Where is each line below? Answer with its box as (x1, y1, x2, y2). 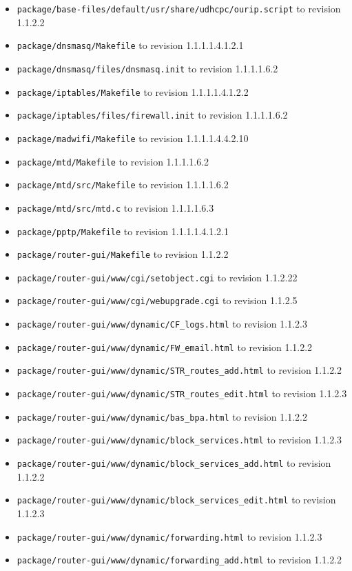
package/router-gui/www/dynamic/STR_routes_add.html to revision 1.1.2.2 (17, 363, 342, 377)
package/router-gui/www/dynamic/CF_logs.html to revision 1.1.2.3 (17, 317, 307, 331)
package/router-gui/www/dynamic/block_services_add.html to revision (17, 456, 331, 470)
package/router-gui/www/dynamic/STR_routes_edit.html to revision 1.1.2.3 (17, 386, 347, 401)
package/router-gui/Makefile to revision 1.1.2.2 (17, 247, 229, 261)
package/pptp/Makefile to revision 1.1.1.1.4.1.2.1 (17, 223, 229, 238)
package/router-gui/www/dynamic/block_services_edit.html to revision (17, 492, 336, 507)
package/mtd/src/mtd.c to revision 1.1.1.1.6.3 (17, 200, 214, 214)
